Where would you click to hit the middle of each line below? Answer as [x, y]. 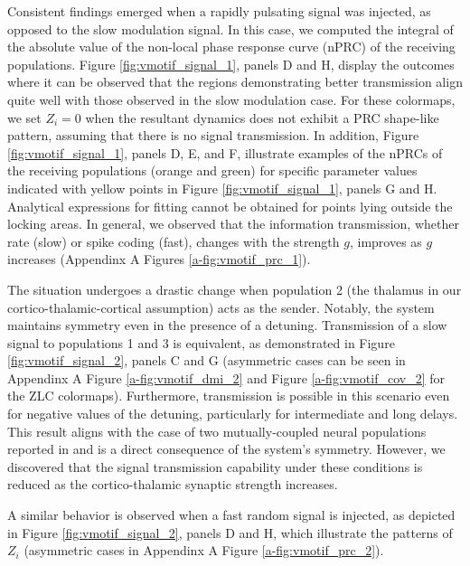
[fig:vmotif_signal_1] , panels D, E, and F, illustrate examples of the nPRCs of [225, 152]
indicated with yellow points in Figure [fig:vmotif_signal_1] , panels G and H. [222, 188]
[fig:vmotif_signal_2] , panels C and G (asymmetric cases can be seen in [207, 360]
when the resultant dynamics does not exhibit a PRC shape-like [262, 117]
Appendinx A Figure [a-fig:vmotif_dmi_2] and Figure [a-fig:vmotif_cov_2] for [226, 377]
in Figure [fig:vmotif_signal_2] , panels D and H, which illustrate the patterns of [230, 532]
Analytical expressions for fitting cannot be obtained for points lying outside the [230, 206]
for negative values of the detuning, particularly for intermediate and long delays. [233, 414]
